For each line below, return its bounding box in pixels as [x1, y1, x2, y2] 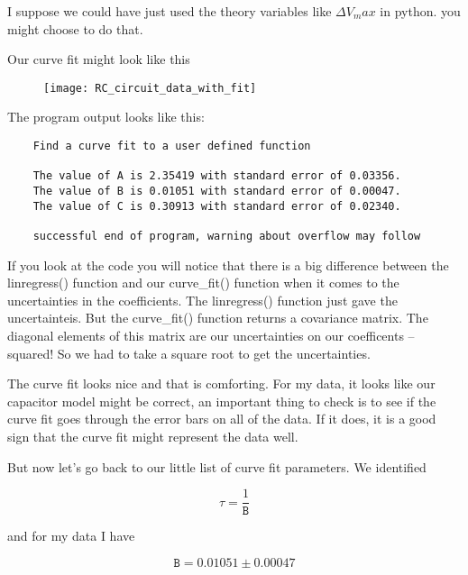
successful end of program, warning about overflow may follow [32, 229, 421, 242]
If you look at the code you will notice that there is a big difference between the [7, 255, 449, 274]
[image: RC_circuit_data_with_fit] [43, 81, 257, 95]
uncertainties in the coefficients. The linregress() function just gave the [7, 290, 398, 309]
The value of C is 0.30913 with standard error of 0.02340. [32, 199, 401, 213]
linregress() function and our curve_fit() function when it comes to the [7, 273, 399, 292]
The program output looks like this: [7, 107, 205, 126]
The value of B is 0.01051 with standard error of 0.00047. [32, 185, 401, 197]
